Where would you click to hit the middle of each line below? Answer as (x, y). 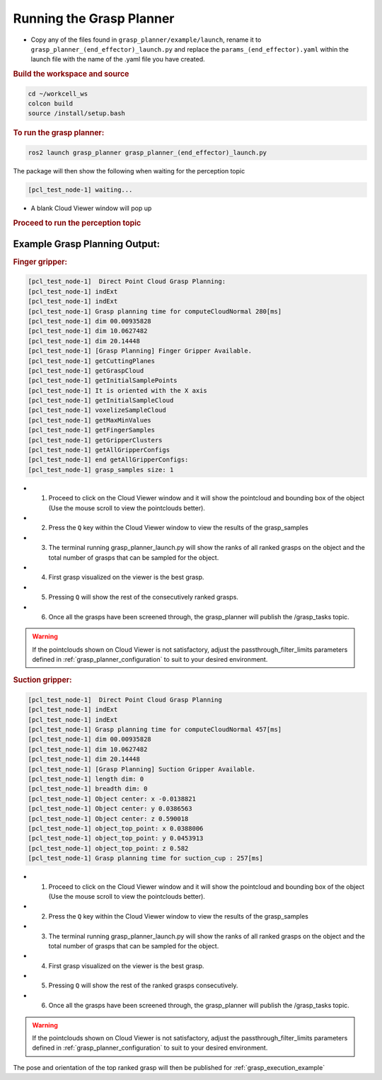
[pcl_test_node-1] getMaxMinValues (89, 420)
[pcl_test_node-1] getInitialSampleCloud (101, 401)
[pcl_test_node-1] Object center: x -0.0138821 (112, 799)
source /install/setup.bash (76, 114)
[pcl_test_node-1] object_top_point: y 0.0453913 (116, 838)
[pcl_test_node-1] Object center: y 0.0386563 (110, 809)
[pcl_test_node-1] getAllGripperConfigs (99, 450)
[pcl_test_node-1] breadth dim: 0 (88, 789)
